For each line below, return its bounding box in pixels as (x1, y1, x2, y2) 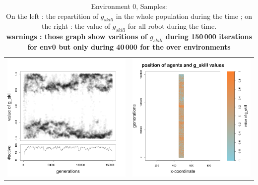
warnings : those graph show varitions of (6, 31, 147, 42)
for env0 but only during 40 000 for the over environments (27, 41, 231, 52)
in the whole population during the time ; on (116, 10, 252, 21)
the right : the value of (41, 21, 111, 31)
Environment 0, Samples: (91, 1, 167, 11)
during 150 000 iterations (165, 31, 252, 42)
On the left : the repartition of (6, 10, 98, 21)
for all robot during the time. (128, 21, 217, 31)
